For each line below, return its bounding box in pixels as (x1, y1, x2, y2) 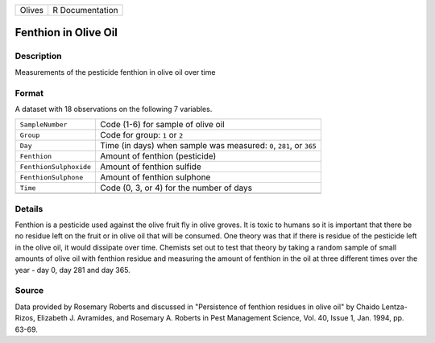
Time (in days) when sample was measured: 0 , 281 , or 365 (100, 140, 317, 151)
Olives (19, 5, 44, 15)
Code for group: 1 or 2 (100, 130, 184, 141)
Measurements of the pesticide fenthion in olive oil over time (14, 67, 216, 76)
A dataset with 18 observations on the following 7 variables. (14, 104, 213, 114)
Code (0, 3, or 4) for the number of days (100, 182, 253, 193)
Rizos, (14, 313, 35, 323)
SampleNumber (19, 120, 68, 129)
